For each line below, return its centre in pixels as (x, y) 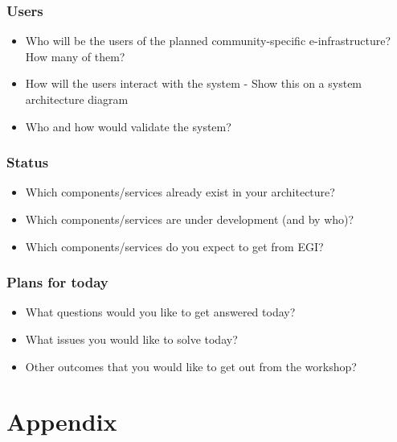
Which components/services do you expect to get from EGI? (174, 246)
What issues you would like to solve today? (131, 339)
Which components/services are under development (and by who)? (190, 219)
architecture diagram (77, 99)
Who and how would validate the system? (128, 126)
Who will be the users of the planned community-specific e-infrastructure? (208, 41)
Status (28, 162)
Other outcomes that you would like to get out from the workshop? (191, 366)
